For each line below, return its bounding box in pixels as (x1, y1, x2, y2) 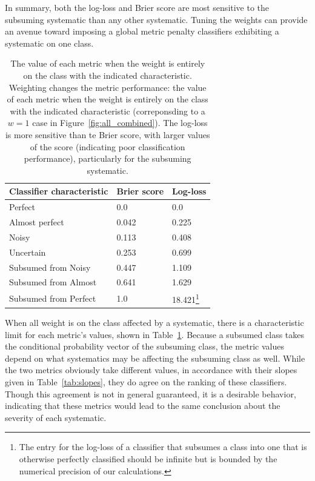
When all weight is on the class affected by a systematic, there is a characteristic (5, 316, 304, 328)
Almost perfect (9, 216, 64, 228)
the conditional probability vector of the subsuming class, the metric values (5, 340, 284, 353)
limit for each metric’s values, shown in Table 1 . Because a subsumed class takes (5, 328, 305, 340)
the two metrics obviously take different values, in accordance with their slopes (5, 363, 297, 376)
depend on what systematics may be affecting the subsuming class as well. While (5, 351, 305, 364)
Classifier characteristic (9, 185, 108, 197)
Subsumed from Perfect (9, 292, 96, 305)
